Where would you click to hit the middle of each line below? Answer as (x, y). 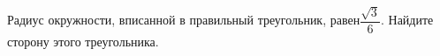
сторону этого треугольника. (83, 41)
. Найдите (407, 20)
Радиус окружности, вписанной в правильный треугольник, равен (184, 20)
